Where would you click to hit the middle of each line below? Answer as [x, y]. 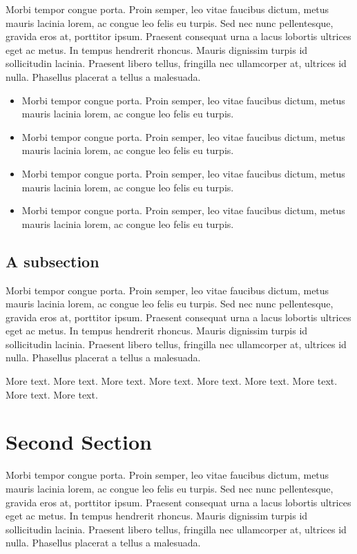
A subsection [52, 261]
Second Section [79, 442]
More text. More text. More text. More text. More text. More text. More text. [172, 381]
